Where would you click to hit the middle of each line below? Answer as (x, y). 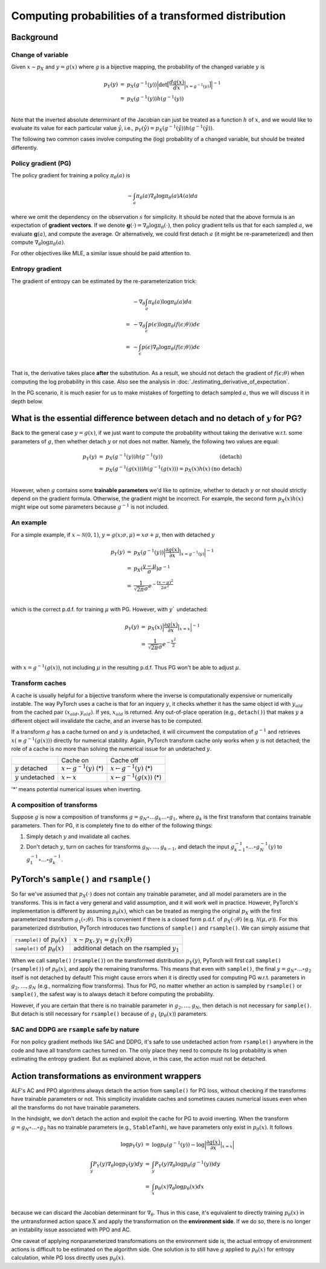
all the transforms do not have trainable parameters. (76, 1108)
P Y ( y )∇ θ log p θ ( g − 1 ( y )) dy (187, 1164)
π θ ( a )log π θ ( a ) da (170, 302)
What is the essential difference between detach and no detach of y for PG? (156, 418)
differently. (25, 148)
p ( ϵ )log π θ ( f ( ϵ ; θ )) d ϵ (174, 325)
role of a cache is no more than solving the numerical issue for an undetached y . (111, 749)
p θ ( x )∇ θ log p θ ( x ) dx (180, 1187)
